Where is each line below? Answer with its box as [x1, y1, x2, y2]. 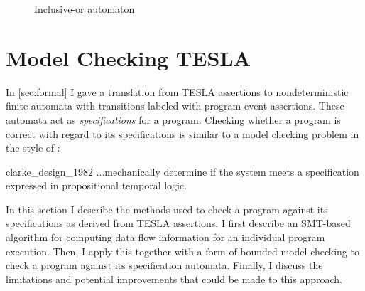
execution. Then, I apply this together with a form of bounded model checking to [6, 243, 359, 258]
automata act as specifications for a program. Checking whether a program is [6, 112, 341, 127]
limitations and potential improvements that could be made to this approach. [6, 271, 342, 286]
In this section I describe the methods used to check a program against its [6, 201, 328, 216]
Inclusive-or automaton [34, 1, 135, 16]
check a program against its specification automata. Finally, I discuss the [6, 258, 323, 273]
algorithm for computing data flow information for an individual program [6, 230, 325, 245]
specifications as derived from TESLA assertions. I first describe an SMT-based [6, 216, 351, 231]
